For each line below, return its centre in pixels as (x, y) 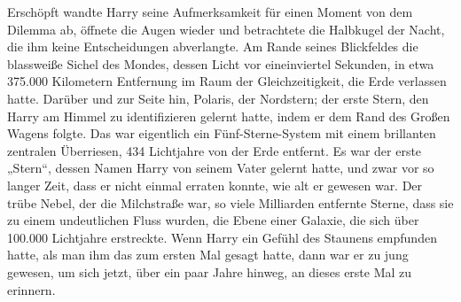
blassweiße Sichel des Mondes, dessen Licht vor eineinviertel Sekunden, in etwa (221, 63)
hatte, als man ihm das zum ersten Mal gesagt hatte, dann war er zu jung (208, 255)
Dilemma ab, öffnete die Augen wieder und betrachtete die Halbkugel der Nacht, (226, 29)
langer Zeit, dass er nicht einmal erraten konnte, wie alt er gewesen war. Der (215, 185)
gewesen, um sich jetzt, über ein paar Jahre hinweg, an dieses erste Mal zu (210, 271)
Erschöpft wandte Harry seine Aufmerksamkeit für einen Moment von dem (210, 12)
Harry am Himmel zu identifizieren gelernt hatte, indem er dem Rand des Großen (229, 116)
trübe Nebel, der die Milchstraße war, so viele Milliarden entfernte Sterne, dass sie (230, 202)
